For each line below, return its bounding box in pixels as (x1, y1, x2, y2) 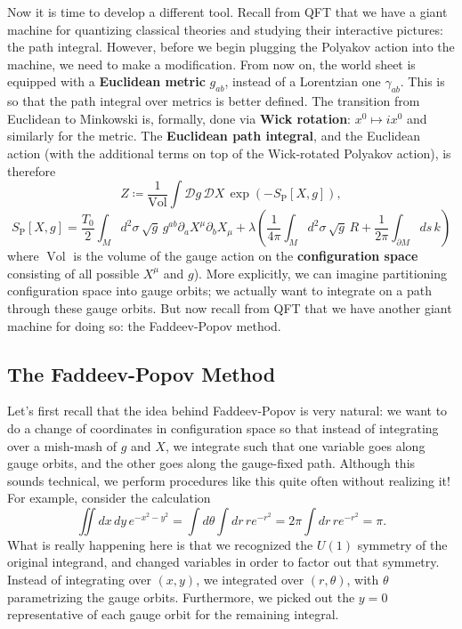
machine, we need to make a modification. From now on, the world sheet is (7, 54, 416, 73)
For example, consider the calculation (7, 488, 211, 507)
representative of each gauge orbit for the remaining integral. (7, 605, 339, 624)
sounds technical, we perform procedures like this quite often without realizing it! (7, 471, 450, 489)
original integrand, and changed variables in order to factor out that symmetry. (7, 552, 440, 571)
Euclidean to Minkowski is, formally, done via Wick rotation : (7, 109, 351, 127)
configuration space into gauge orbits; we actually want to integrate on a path (7, 281, 433, 300)
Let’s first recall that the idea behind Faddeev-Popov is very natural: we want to (7, 401, 448, 420)
